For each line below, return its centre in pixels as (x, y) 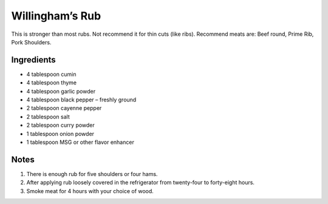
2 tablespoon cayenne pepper (64, 108)
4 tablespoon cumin (51, 74)
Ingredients (33, 60)
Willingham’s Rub (56, 16)
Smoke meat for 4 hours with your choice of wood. (90, 191)
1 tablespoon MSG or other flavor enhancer (80, 142)
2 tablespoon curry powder (61, 125)
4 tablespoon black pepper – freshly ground (81, 100)
